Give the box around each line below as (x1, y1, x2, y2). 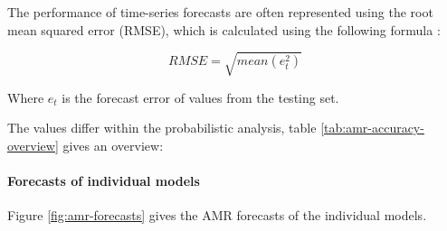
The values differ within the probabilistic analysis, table (7, 118, 317, 137)
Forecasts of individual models (7, 171, 200, 190)
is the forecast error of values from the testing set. (62, 88, 339, 106)
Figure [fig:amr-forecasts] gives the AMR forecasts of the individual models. (7, 206, 427, 225)
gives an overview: (62, 135, 164, 154)
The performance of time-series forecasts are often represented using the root (7, 3, 433, 21)
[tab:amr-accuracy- (320, 118, 424, 137)
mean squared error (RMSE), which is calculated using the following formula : (7, 20, 441, 39)
